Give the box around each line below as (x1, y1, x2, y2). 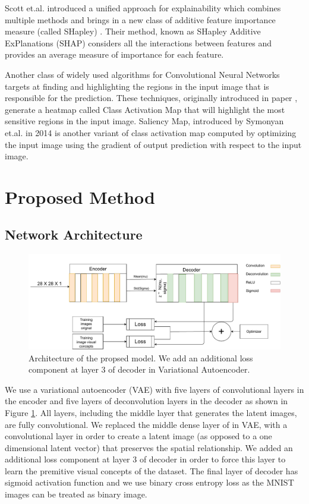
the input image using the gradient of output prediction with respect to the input (5, 138, 302, 150)
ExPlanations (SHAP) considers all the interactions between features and (5, 36, 272, 49)
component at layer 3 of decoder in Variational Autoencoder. (29, 363, 250, 376)
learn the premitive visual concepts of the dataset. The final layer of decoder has (5, 464, 298, 477)
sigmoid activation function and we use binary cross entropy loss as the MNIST (5, 476, 294, 489)
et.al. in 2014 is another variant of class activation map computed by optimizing (5, 126, 297, 138)
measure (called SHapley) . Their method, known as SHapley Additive (5, 25, 261, 37)
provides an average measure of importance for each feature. (5, 48, 224, 61)
